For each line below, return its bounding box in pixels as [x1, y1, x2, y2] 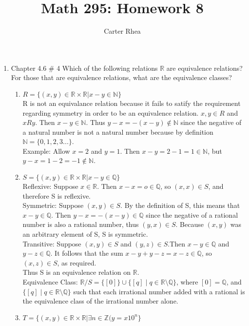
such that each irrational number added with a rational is [73, 286, 245, 296]
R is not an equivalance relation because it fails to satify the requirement [22, 98, 241, 108]
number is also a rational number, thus [22, 219, 139, 229]
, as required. [57, 257, 96, 267]
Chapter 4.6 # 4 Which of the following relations [11, 62, 158, 73]
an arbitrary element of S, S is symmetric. [22, 229, 148, 239]
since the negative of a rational [146, 209, 238, 220]
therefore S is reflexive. [22, 190, 91, 201]
